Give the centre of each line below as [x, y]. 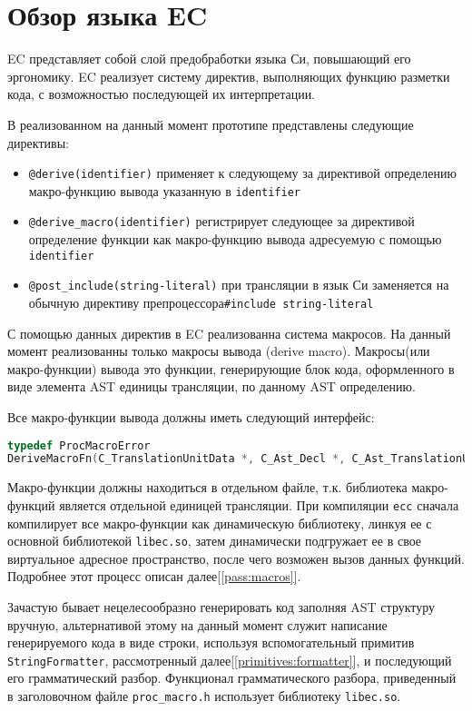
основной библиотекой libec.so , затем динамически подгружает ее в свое [215, 541]
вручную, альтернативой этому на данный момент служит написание [197, 624]
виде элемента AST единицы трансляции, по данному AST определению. [211, 386]
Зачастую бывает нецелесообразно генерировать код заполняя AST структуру [221, 607]
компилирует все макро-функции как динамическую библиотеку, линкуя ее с [220, 523]
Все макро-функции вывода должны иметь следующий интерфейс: [191, 417]
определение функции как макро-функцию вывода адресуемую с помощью [235, 239]
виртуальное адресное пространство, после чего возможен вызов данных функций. [236, 558]
